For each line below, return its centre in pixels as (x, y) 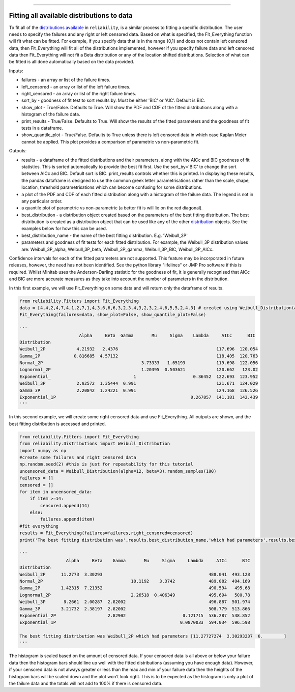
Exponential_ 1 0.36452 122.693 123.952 (139, 376)
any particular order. (42, 201)
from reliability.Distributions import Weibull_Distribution (95, 444)
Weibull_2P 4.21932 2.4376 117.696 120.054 (139, 349)
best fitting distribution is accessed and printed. (58, 424)
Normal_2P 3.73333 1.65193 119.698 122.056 (139, 363)
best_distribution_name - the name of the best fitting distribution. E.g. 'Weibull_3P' (104, 235)
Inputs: (16, 71)
